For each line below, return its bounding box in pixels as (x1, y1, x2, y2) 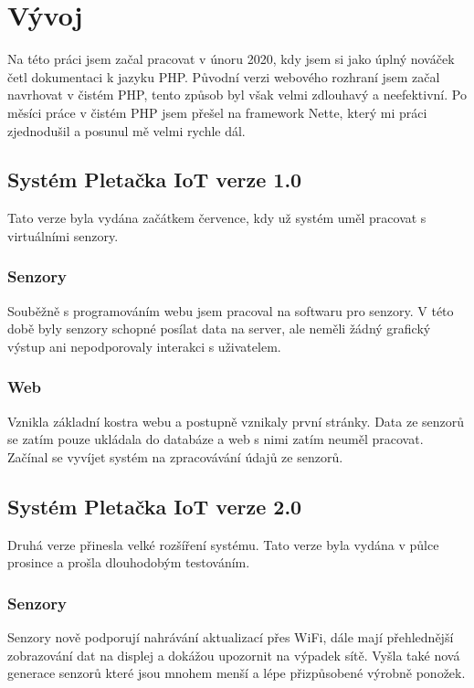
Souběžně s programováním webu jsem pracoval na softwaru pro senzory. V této (7, 301, 454, 320)
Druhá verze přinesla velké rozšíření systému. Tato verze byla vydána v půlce (7, 535, 439, 554)
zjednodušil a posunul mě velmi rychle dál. (7, 121, 246, 140)
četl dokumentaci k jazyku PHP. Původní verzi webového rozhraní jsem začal (7, 67, 440, 86)
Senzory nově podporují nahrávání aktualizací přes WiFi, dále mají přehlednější (7, 628, 454, 647)
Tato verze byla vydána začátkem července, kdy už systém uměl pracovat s (7, 208, 427, 228)
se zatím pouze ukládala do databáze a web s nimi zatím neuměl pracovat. (7, 429, 424, 449)
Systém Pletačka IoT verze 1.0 (7, 165, 302, 194)
